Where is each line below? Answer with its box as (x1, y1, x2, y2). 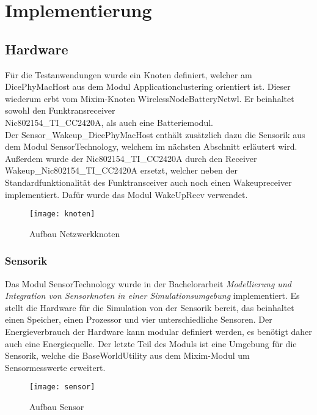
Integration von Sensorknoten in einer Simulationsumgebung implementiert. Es (5, 289, 300, 302)
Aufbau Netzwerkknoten (29, 227, 120, 240)
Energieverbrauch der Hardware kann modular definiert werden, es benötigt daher (5, 325, 312, 337)
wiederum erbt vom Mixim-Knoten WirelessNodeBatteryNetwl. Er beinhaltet (5, 92, 294, 105)
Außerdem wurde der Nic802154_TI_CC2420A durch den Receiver (5, 152, 257, 164)
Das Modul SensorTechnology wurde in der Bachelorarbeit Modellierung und (5, 277, 291, 290)
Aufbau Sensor (29, 400, 84, 413)
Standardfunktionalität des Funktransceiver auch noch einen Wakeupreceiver (5, 175, 292, 188)
